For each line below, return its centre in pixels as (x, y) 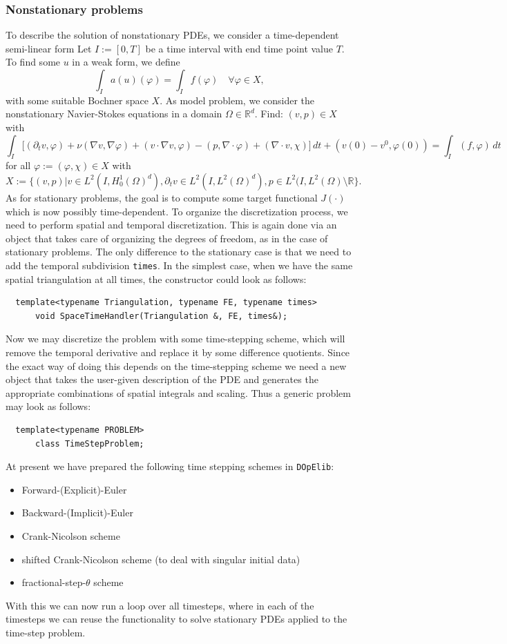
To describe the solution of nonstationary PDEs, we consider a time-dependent (172, 35)
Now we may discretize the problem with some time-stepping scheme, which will (175, 339)
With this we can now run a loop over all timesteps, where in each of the (160, 605)
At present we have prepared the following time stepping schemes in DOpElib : (170, 466)
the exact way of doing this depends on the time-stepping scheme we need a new (176, 365)
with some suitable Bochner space (77, 100)
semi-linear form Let (49, 48)
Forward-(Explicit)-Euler (74, 489)
